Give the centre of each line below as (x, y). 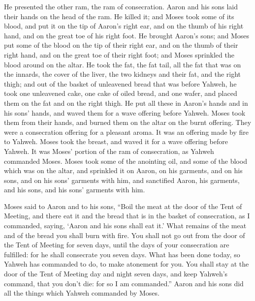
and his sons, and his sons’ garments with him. (75, 190)
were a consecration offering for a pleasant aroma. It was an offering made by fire (127, 132)
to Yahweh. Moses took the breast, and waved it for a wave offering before (116, 141)
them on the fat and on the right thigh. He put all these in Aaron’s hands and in (126, 103)
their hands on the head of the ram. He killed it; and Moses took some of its (119, 16)
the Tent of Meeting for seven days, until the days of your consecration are (117, 245)
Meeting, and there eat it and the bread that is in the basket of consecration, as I (127, 216)
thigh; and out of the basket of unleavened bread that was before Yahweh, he (120, 83)
